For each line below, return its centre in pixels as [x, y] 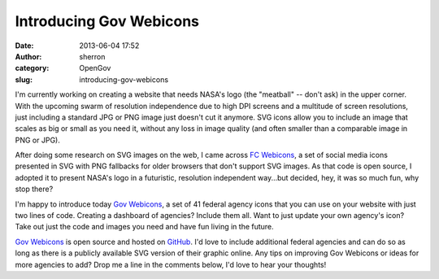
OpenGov [95, 68]
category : [32, 68]
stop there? [34, 189]
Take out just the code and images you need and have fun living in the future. [144, 227]
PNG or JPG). [37, 140]
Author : [28, 56]
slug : [24, 79]
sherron [92, 56]
